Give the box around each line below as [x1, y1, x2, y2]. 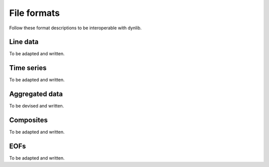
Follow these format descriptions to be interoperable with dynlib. [9, 25, 142, 31]
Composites [9, 116, 48, 124]
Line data [9, 38, 39, 46]
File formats [9, 7, 60, 18]
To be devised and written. [9, 103, 64, 109]
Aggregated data [9, 90, 63, 98]
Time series [9, 64, 47, 72]
